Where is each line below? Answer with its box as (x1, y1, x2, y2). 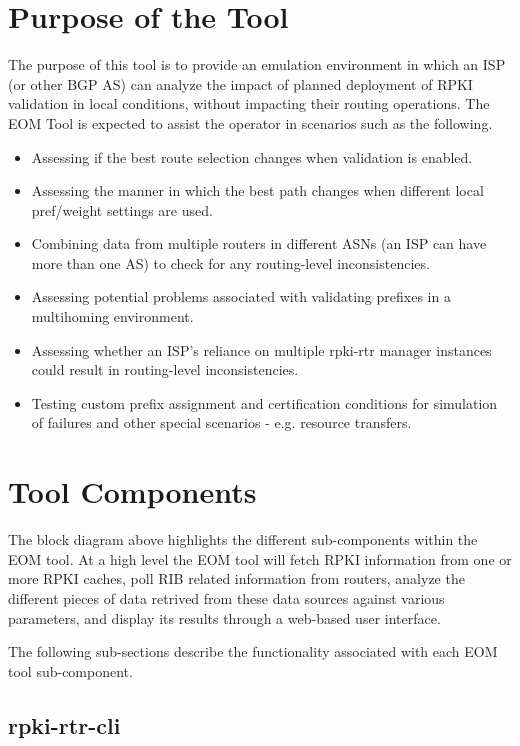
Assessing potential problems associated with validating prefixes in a (31, 286, 451, 307)
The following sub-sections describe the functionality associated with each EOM (8, 641, 498, 662)
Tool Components (8, 471, 257, 512)
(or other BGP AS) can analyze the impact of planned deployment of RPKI (8, 73, 473, 94)
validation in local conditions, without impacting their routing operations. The (8, 93, 490, 114)
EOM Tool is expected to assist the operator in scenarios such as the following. (8, 112, 493, 133)
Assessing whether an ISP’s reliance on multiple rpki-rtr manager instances (31, 339, 492, 360)
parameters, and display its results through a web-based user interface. (8, 607, 441, 628)
